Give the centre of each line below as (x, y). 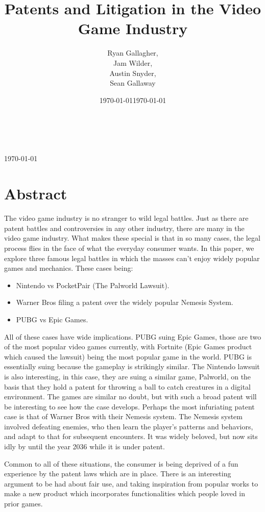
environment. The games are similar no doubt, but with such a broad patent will (130, 396)
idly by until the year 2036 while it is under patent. (85, 446)
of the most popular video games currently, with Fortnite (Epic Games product (128, 347)
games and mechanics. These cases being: (69, 268)
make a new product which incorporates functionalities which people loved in (125, 493)
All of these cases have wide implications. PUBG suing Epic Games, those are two (133, 336)
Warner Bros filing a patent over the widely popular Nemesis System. (125, 302)
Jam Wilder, (133, 62)
